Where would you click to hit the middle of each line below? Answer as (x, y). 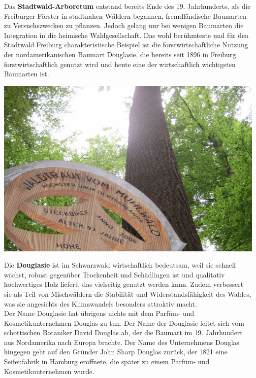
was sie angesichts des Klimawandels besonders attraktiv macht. (100, 303)
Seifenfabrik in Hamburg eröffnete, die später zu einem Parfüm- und (107, 361)
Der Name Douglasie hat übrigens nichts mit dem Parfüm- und (99, 313)
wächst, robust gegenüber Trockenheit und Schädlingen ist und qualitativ (114, 274)
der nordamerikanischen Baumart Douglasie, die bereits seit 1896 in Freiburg (120, 54)
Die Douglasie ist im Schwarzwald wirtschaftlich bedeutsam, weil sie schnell (120, 265)
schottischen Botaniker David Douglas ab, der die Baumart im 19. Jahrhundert (123, 332)
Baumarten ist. (27, 74)
